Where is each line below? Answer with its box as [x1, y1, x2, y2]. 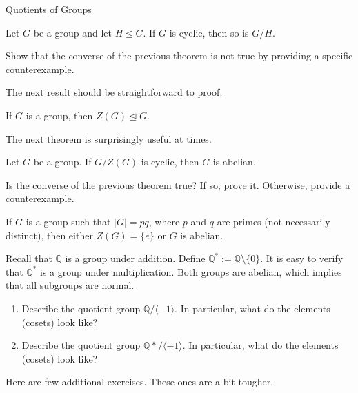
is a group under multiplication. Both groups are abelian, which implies [40, 264, 342, 279]
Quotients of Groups [6, 2, 92, 16]
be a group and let [33, 25, 112, 39]
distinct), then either [6, 228, 93, 242]
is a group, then [26, 108, 93, 122]
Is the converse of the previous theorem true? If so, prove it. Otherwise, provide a [6, 177, 350, 192]
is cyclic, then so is [169, 25, 249, 39]
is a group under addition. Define [65, 251, 206, 265]
